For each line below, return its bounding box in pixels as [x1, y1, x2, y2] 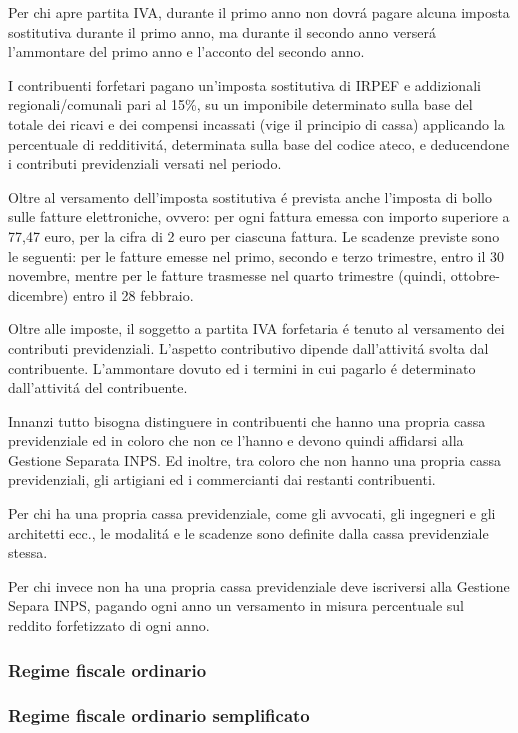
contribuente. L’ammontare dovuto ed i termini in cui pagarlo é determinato [8, 357, 476, 378]
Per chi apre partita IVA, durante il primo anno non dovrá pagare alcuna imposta [8, 2, 510, 22]
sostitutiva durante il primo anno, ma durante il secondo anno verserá [8, 21, 436, 42]
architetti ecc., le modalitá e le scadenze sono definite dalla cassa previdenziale [8, 522, 489, 543]
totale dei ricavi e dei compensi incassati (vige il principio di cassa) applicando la [8, 113, 505, 134]
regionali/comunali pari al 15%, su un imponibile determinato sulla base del [8, 94, 473, 115]
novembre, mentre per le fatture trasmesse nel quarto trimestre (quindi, [8, 265, 447, 286]
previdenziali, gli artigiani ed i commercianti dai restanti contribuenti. [8, 469, 436, 490]
